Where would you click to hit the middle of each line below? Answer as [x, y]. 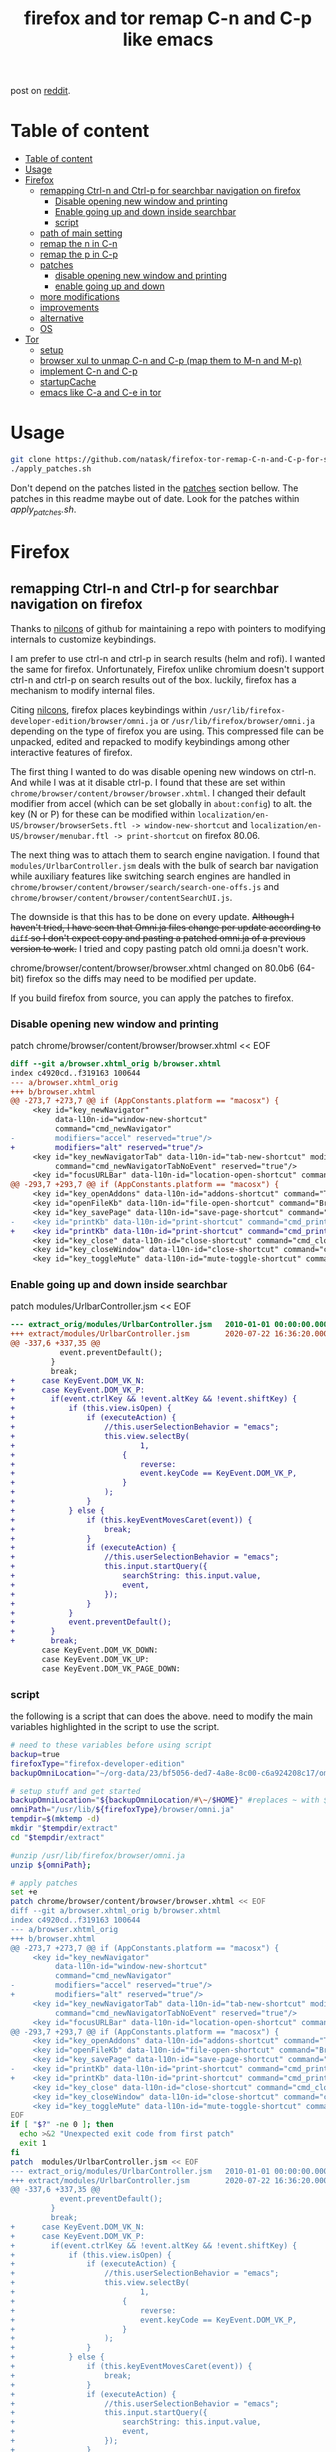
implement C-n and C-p [88, 371]
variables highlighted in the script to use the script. [115, 1726]
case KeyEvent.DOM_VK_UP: [95, 1659]
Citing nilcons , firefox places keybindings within [108, 709]
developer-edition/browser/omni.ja [84, 721]
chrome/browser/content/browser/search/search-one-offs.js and [145, 886]
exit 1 [33, 2143]
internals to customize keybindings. [83, 639]
